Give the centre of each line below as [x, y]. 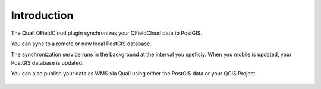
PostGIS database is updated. [47, 62]
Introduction [42, 15]
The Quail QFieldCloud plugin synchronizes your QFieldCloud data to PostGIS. [106, 33]
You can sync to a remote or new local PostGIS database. [81, 44]
